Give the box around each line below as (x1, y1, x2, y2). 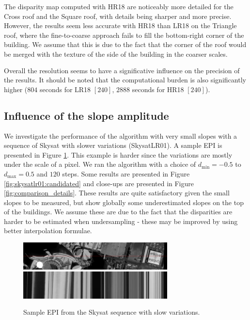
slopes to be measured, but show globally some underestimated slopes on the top (4, 197, 244, 207)
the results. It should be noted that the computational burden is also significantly (4, 75, 246, 85)
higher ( (4, 84, 28, 94)
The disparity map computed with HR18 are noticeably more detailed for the (4, 1, 234, 11)
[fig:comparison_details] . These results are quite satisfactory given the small (4, 188, 230, 198)
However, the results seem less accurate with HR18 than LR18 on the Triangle (4, 20, 237, 31)
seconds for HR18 (132, 84, 184, 94)
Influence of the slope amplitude (4, 108, 169, 123)
